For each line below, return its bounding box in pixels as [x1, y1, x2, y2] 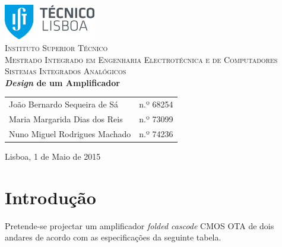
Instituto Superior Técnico [5, 42, 108, 54]
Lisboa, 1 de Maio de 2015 [5, 150, 101, 162]
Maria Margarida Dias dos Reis [9, 113, 123, 125]
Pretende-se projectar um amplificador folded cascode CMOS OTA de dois [5, 219, 274, 232]
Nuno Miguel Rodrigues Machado [9, 127, 131, 140]
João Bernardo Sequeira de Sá [9, 98, 119, 110]
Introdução [5, 185, 96, 209]
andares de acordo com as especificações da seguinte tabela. [5, 231, 221, 243]
